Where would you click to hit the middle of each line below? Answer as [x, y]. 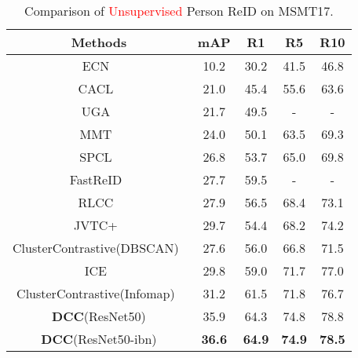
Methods [99, 42]
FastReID [96, 179]
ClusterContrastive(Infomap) [96, 293]
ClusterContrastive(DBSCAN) [96, 248]
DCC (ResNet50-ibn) [99, 339]
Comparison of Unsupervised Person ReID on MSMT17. [179, 11]
